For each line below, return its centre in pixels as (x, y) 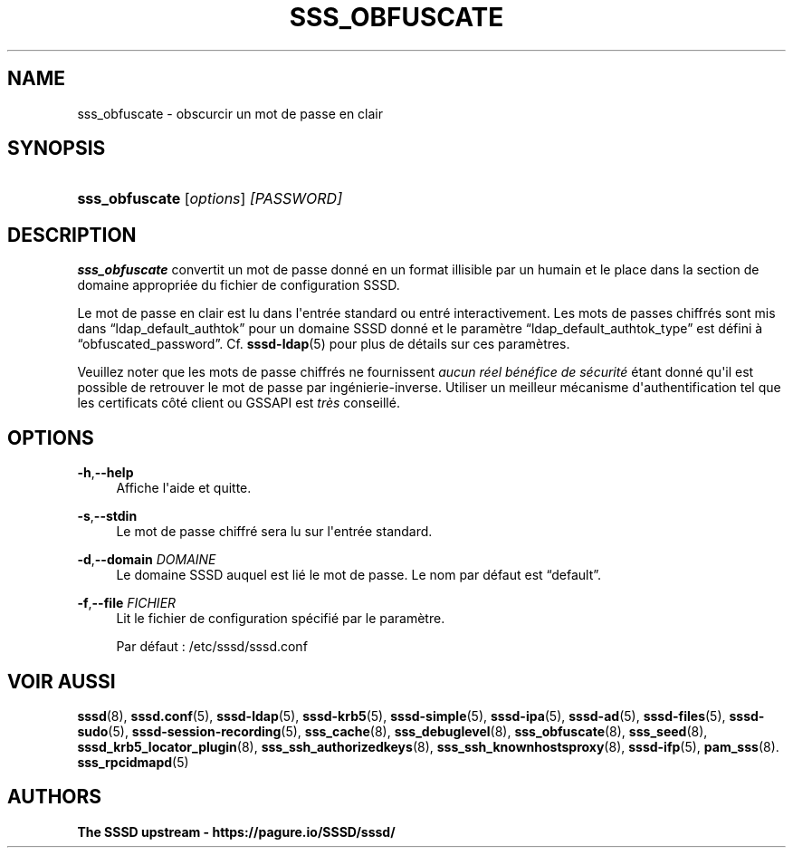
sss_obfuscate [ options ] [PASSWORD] (210, 199)
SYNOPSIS (57, 149)
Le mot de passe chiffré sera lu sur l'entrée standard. (274, 532)
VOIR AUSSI (62, 681)
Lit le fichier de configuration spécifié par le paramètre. (281, 619)
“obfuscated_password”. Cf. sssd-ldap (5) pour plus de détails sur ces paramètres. (324, 344)
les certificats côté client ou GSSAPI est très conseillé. (239, 403)
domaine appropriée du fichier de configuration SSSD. (239, 285)
